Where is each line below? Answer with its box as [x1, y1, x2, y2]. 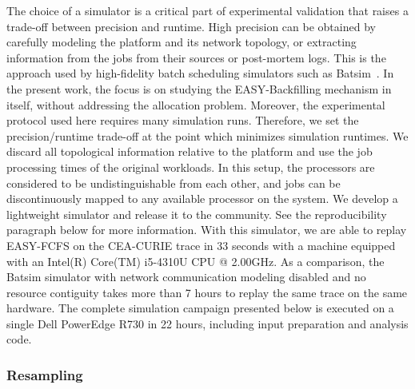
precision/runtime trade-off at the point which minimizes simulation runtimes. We [6, 127, 409, 144]
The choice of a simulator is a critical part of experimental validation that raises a [6, 2, 409, 18]
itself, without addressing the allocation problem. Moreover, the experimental [6, 96, 385, 113]
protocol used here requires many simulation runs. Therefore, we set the [6, 112, 359, 129]
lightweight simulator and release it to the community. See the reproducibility [6, 205, 387, 222]
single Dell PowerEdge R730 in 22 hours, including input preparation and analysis [6, 315, 409, 331]
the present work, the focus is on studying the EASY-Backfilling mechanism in [6, 80, 392, 97]
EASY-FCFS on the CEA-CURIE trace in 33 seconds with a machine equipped [6, 236, 396, 253]
